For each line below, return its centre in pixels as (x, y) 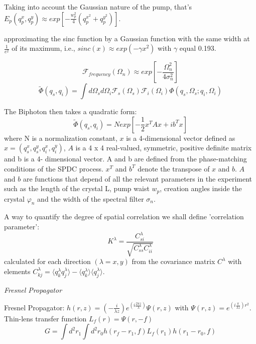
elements (17, 271)
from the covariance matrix (173, 261)
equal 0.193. (198, 48)
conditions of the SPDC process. (54, 168)
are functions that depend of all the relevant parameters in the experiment (138, 178)
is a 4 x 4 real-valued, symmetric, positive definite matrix (164, 148)
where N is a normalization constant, (61, 138)
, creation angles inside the (201, 188)
